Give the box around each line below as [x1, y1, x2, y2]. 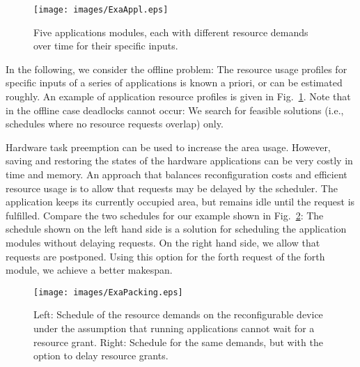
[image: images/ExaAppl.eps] [33, 5, 169, 15]
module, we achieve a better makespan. [6, 263, 173, 277]
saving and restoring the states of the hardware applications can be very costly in [6, 153, 353, 168]
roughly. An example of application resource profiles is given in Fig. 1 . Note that [6, 89, 351, 104]
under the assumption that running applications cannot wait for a [33, 321, 315, 335]
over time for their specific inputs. [33, 38, 178, 53]
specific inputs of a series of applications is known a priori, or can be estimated [6, 75, 343, 90]
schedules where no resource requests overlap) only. [6, 116, 224, 131]
